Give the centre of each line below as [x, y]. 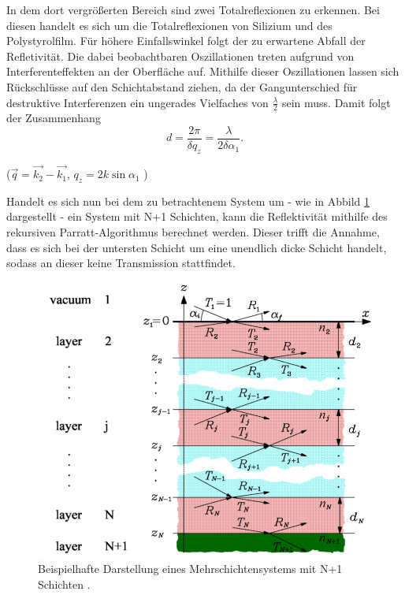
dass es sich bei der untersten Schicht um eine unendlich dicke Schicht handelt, [197, 247]
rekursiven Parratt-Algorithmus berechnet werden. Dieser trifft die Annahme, [193, 232]
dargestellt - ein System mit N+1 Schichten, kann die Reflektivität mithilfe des [197, 216]
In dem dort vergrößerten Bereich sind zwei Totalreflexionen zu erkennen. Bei [193, 9]
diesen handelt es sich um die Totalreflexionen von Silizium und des [169, 25]
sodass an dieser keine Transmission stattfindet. [121, 263]
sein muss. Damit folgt [336, 102]
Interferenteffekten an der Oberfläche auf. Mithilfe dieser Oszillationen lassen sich [203, 71]
